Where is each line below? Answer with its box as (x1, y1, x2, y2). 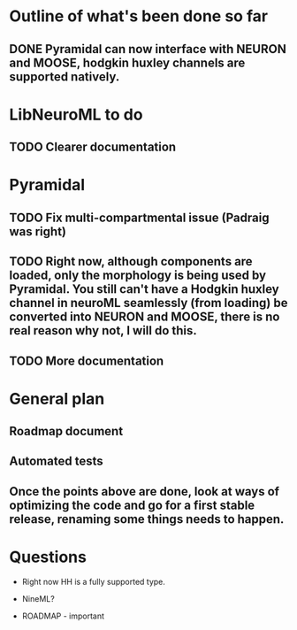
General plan (9, 388, 105, 409)
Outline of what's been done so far (9, 6, 268, 27)
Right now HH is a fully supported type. (21, 576, 166, 587)
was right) (9, 224, 67, 239)
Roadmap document (9, 424, 124, 439)
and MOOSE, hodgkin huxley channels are (9, 55, 246, 70)
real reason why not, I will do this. (9, 323, 197, 338)
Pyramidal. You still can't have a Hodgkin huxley (9, 281, 280, 297)
